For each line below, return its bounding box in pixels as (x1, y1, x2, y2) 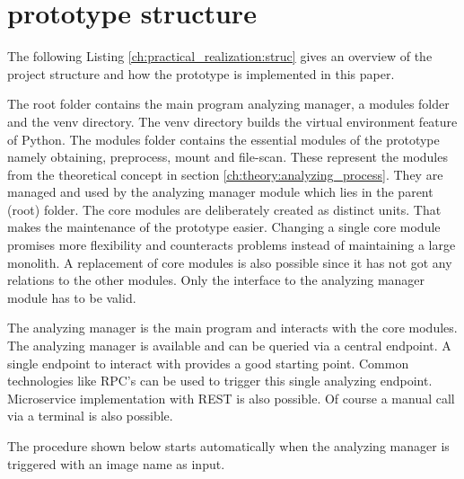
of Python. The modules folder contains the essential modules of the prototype (7, 129, 440, 148)
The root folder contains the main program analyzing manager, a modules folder (7, 94, 450, 113)
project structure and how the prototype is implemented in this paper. (7, 64, 395, 83)
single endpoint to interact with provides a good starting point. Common (7, 353, 409, 372)
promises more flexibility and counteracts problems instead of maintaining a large (7, 235, 456, 254)
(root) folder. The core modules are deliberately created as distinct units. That (7, 200, 442, 218)
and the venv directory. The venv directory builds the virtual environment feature (7, 111, 458, 130)
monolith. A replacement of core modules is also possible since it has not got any (7, 253, 452, 271)
